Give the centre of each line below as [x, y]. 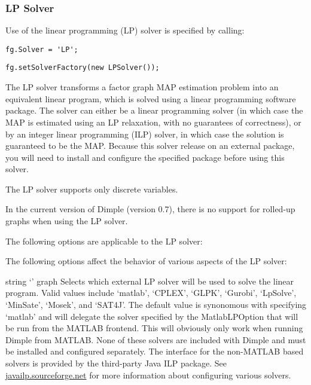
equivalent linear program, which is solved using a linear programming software [151, 98]
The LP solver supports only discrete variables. [92, 189]
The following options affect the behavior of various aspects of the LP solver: [146, 261]
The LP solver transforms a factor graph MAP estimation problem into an [142, 87]
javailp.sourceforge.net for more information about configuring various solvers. [148, 375]
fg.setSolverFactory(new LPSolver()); [83, 68]
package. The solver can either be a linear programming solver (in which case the [154, 110]
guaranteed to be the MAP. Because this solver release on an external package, [150, 146]
